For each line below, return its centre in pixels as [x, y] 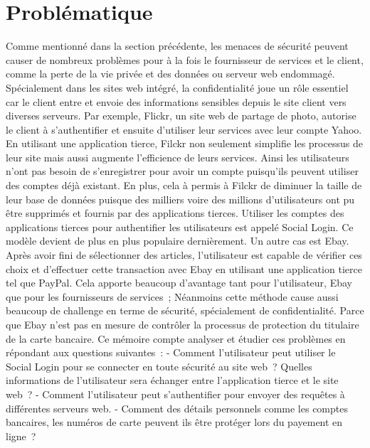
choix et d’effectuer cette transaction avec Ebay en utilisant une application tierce [184, 268]
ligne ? [21, 436]
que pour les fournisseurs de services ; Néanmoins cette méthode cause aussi [172, 296]
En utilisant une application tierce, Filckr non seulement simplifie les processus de [184, 143]
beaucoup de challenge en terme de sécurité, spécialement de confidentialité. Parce [185, 310]
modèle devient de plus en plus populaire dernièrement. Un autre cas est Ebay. [178, 241]
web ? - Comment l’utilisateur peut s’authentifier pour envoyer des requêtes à [175, 394]
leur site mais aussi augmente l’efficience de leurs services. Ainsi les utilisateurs [178, 157]
